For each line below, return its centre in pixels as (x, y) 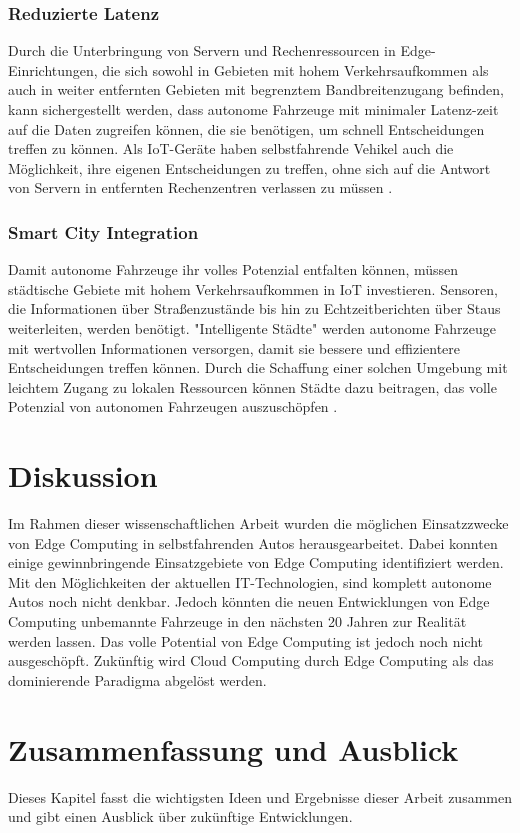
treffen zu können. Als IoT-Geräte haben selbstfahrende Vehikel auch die (231, 148)
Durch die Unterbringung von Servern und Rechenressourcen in (202, 50)
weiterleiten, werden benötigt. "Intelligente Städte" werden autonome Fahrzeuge (252, 327)
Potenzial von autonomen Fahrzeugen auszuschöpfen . (173, 406)
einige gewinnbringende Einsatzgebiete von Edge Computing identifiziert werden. (256, 562)
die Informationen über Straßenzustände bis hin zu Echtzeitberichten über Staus (254, 308)
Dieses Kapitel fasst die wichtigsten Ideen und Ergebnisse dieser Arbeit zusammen (260, 796)
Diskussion (83, 475)
